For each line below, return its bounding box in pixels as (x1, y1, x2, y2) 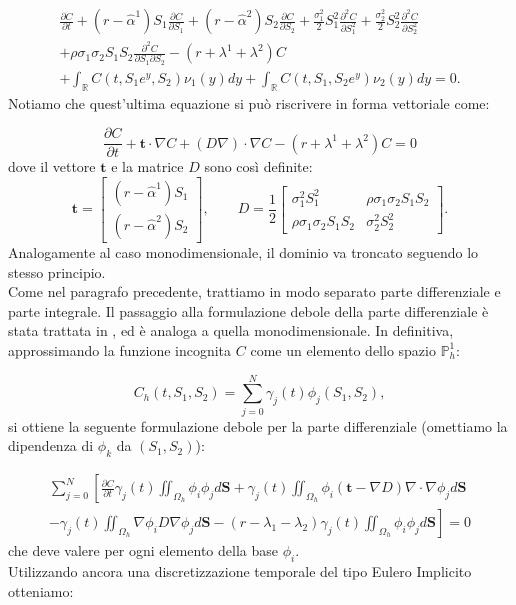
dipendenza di (8, 435, 94, 456)
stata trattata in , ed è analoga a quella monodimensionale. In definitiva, (8, 320, 454, 341)
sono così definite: (204, 156, 313, 177)
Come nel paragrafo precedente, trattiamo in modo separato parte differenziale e (8, 281, 501, 302)
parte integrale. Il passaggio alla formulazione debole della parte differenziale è (8, 300, 489, 321)
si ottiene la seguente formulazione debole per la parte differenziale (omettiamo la (8, 415, 508, 436)
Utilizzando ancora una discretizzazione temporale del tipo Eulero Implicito (8, 560, 472, 581)
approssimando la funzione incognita (8, 339, 232, 360)
